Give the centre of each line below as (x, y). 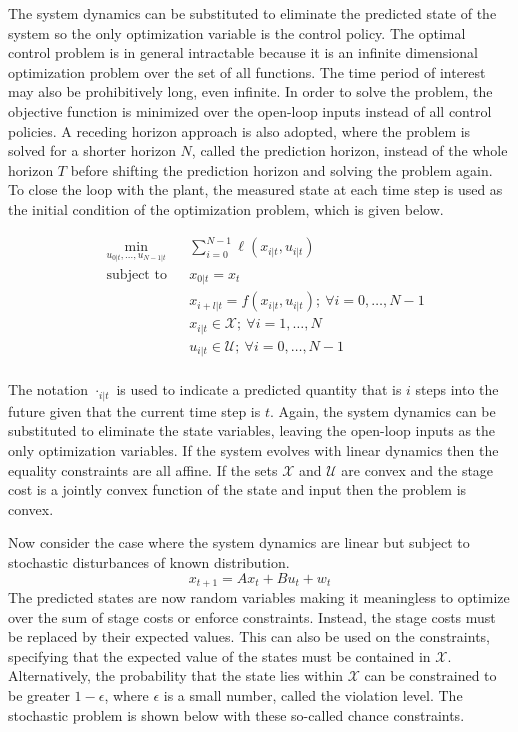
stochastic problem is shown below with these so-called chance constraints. (236, 714)
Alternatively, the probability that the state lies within (176, 675)
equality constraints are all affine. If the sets (143, 469)
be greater (39, 695)
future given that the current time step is (134, 410)
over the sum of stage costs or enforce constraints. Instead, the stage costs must (252, 616)
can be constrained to (430, 675)
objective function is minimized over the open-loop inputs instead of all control (250, 110)
